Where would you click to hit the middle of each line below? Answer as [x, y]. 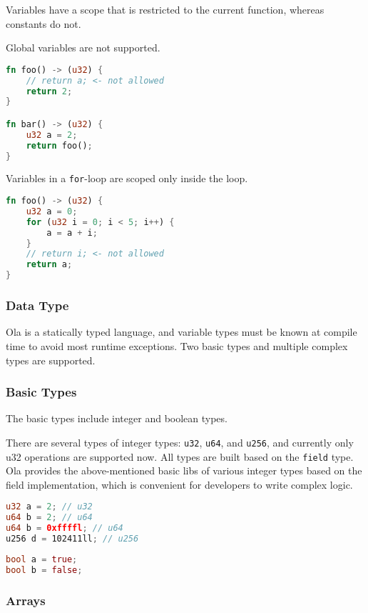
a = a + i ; [72, 233]
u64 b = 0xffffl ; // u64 [65, 528]
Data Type [37, 305]
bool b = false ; [44, 570]
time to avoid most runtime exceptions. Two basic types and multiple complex [177, 345]
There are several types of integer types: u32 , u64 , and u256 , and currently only [180, 442]
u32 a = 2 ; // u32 [49, 507]
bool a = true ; [42, 559]
